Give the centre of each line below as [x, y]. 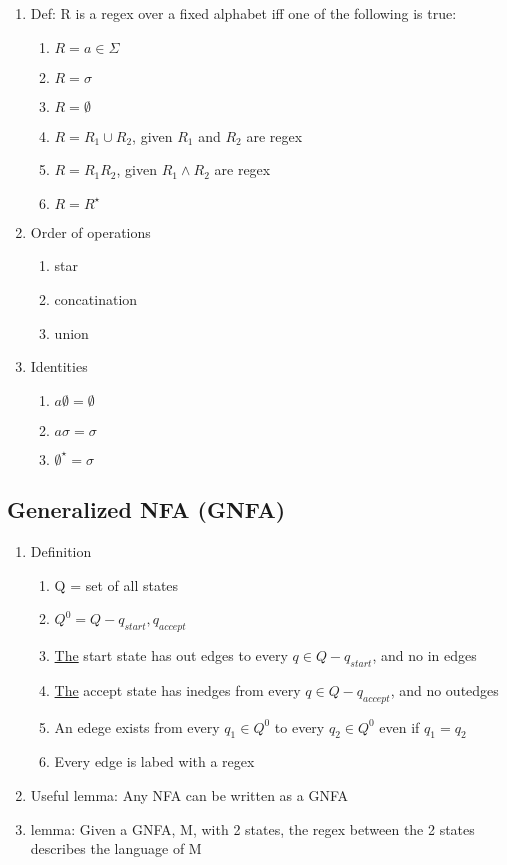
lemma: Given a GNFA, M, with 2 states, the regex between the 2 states [252, 828]
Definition [61, 550]
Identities [59, 366]
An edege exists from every [137, 726]
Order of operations [90, 231]
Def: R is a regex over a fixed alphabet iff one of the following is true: [243, 13]
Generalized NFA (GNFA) [146, 509]
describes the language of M [116, 848]
